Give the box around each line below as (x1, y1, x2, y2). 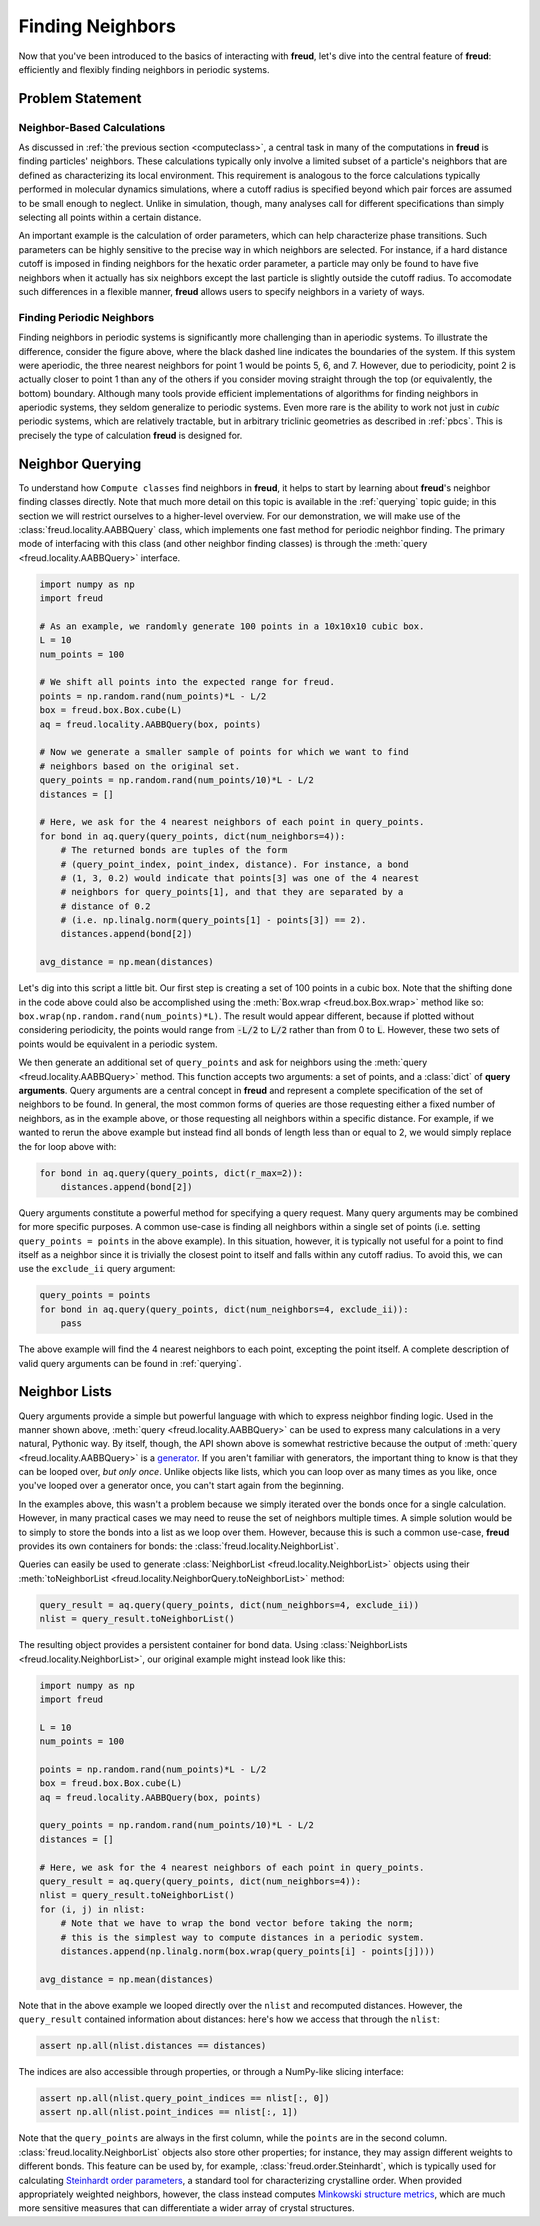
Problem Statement (18, 90, 142, 107)
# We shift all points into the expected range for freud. (39, 676, 335, 688)
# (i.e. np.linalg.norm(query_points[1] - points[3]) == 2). (60, 915, 367, 926)
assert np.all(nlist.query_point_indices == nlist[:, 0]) (39, 2093, 330, 2104)
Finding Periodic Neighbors (18, 310, 155, 324)
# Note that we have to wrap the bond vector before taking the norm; (60, 1918, 415, 1929)
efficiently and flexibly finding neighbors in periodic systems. (18, 63, 270, 75)
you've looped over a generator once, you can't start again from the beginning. (18, 1480, 344, 1492)
